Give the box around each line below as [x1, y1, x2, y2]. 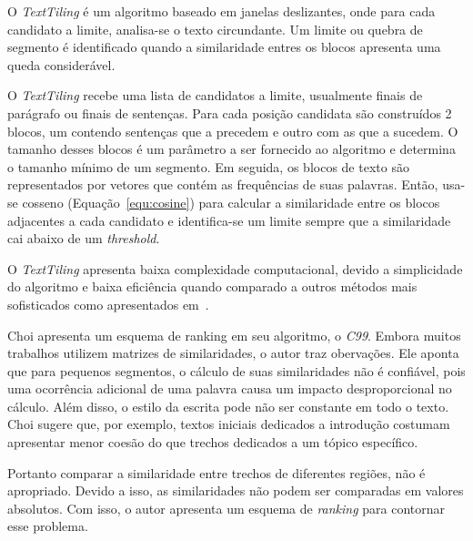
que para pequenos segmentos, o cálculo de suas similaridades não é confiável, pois [7, 361, 466, 380]
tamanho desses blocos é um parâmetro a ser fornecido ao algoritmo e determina [7, 139, 456, 158]
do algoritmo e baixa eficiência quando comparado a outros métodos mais [7, 277, 418, 296]
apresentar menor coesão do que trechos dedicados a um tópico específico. [7, 433, 418, 452]
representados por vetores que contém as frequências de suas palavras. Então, [7, 175, 438, 194]
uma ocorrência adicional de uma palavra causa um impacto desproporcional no [7, 379, 452, 398]
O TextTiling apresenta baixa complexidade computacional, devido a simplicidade [7, 259, 463, 278]
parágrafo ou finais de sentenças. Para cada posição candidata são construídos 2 [7, 103, 452, 122]
